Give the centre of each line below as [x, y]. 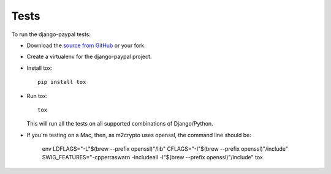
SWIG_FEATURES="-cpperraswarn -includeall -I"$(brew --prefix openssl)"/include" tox [152, 157]
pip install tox [62, 82]
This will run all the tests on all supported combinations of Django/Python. [120, 124]
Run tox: [37, 96]
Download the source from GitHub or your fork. [86, 45]
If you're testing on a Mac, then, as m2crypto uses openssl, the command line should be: [139, 135]
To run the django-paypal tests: [51, 34]
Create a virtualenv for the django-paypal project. [89, 57]
